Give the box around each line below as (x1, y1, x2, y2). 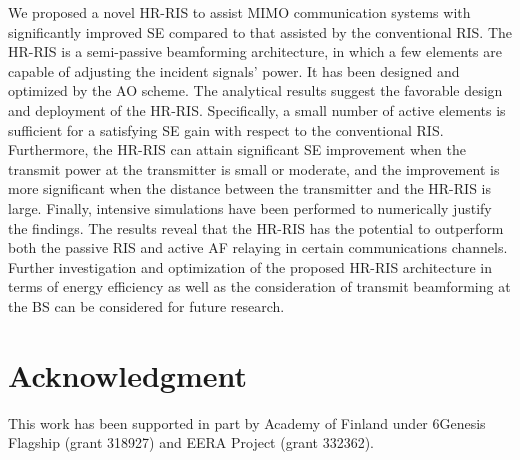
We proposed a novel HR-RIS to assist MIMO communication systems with (8, 2, 471, 22)
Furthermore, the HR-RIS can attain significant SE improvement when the (8, 139, 466, 160)
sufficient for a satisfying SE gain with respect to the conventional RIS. (8, 119, 444, 140)
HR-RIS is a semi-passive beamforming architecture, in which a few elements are (8, 41, 502, 62)
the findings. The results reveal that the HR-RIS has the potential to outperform (8, 217, 504, 238)
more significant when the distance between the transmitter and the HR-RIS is (8, 178, 491, 199)
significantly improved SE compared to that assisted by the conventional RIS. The (8, 21, 512, 42)
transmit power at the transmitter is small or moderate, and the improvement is (8, 158, 500, 179)
